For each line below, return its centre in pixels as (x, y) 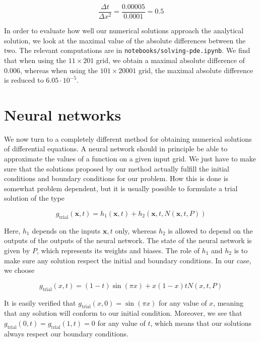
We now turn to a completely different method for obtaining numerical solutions (128, 138)
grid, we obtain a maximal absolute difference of (170, 60)
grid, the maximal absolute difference (196, 70)
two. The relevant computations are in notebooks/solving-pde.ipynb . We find (127, 50)
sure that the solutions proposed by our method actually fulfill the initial (117, 168)
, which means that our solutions (201, 323)
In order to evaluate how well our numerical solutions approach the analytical (124, 31)
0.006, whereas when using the (51, 70)
